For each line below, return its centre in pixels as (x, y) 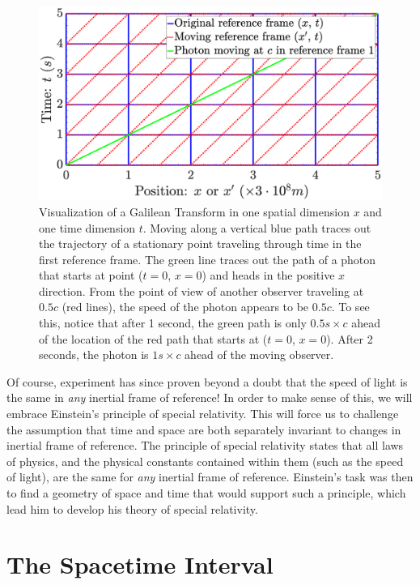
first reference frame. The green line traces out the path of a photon (208, 259)
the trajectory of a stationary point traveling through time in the (200, 243)
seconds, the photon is (94, 354)
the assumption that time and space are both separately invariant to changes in (204, 429)
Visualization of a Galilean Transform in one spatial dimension (194, 211)
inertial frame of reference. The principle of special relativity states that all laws (205, 445)
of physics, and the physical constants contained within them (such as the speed (205, 461)
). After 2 (350, 338)
